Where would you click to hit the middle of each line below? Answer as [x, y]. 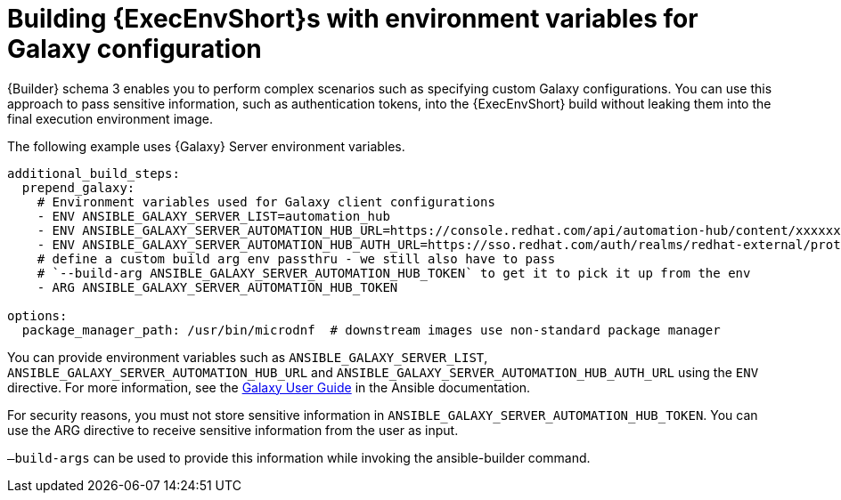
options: [37, 315]
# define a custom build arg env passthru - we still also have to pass [296, 258]
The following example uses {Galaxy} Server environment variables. [206, 146]
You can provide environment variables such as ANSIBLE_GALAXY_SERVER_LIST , [248, 357]
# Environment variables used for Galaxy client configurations [266, 202]
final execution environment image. [110, 118]
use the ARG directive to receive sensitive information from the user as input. [233, 430]
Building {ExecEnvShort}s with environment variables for [353, 19]
